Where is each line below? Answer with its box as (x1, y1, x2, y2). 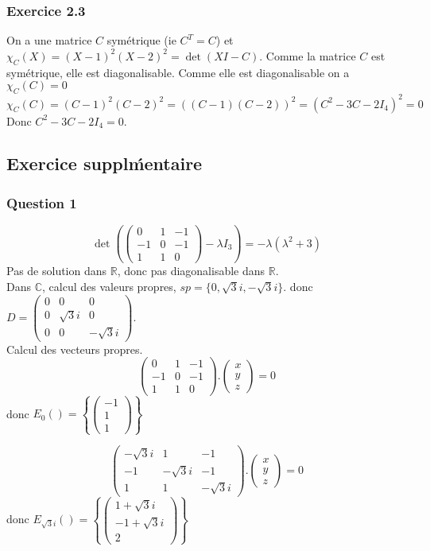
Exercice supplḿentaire (6, 151, 203, 176)
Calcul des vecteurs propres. (6, 340, 143, 357)
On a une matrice (6, 32, 92, 49)
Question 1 (6, 192, 77, 212)
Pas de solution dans (6, 262, 107, 279)
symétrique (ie (107, 32, 176, 49)
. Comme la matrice (259, 47, 356, 64)
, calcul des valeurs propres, (42, 277, 176, 294)
